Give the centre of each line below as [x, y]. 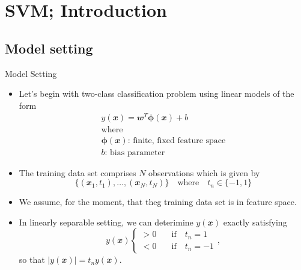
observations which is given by [204, 172]
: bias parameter [135, 152]
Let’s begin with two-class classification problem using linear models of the [157, 94]
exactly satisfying [255, 222]
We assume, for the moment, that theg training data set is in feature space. [158, 202]
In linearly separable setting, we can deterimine [106, 222]
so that [32, 259]
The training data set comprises [78, 172]
